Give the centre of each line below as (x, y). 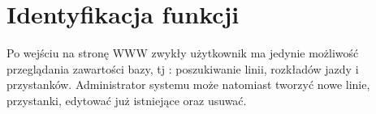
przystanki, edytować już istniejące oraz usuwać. (127, 100)
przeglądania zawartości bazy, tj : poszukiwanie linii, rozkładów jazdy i (183, 68)
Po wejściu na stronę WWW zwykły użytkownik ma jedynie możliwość (183, 53)
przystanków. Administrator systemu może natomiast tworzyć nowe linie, (188, 84)
